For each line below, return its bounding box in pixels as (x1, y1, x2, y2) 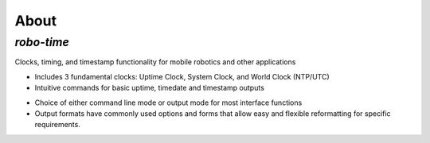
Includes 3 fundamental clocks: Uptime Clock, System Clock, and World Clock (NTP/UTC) (34, 71, 330, 81)
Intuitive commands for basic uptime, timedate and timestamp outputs (34, 83, 264, 93)
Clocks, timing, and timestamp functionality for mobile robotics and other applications (14, 57, 296, 67)
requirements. (34, 120, 81, 129)
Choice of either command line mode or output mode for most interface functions (34, 98, 303, 107)
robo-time (14, 35, 69, 49)
